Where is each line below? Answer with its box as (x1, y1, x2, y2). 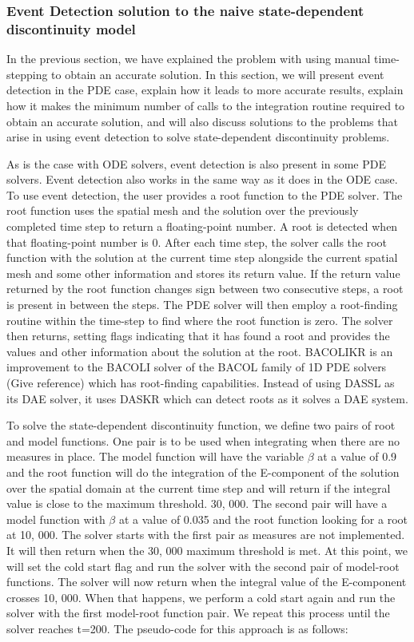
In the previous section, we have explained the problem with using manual (6, 50, 371, 67)
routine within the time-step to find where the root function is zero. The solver (6, 311, 393, 328)
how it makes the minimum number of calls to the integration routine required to (6, 97, 405, 113)
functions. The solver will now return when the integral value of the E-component (6, 573, 407, 590)
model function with (6, 510, 105, 527)
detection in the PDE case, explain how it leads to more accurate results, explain (6, 81, 404, 98)
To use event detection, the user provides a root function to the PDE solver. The (6, 186, 403, 203)
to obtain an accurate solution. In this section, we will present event (51, 65, 384, 82)
